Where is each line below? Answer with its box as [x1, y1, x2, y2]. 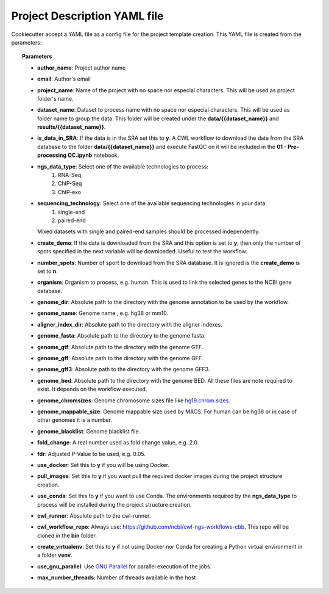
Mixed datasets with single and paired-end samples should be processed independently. [37, 228, 260, 235]
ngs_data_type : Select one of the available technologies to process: [37, 162, 209, 170]
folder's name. [37, 95, 74, 102]
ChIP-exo [58, 188, 82, 195]
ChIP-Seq [58, 180, 82, 187]
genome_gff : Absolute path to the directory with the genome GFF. [37, 355, 203, 362]
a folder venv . [37, 551, 73, 559]
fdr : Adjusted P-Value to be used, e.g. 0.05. [37, 450, 146, 457]
